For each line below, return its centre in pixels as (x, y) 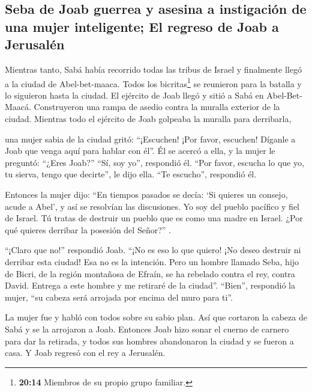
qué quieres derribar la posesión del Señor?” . (88, 229)
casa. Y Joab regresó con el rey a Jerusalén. (85, 353)
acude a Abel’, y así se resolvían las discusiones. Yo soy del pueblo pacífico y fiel (152, 206)
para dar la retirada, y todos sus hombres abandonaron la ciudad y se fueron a (149, 341)
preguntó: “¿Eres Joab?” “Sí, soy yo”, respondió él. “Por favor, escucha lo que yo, (154, 162)
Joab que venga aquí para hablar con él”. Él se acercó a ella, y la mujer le (140, 151)
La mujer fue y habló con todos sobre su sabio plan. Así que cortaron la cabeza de (156, 317)
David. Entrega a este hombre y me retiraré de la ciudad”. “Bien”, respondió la (150, 285)
